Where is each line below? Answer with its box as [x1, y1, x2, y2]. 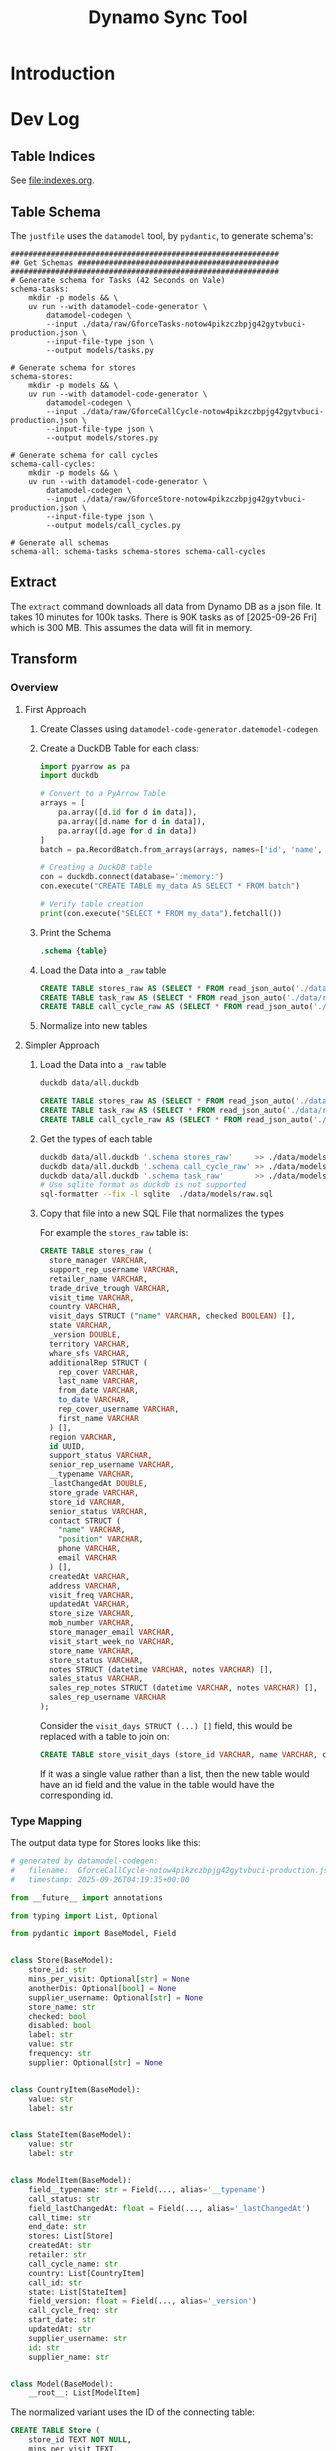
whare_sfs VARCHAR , [48, 1348, 130, 1358]
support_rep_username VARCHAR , [48, 1264, 180, 1275]
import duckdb [39, 771, 99, 781]
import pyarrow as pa [39, 761, 130, 771]
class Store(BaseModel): [10, 1956, 114, 1966]
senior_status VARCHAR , [48, 1506, 148, 1516]
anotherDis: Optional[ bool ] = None [28, 1983, 177, 1993]
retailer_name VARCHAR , [48, 1274, 148, 1284]
